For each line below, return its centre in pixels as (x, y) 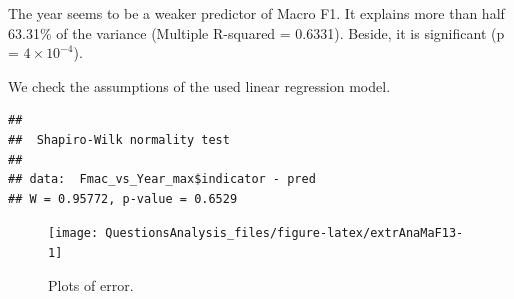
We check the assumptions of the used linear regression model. (199, 85)
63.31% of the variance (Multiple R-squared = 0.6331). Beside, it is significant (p (256, 32)
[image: (73, 233)
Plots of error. (91, 284)
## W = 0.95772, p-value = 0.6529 (123, 198)
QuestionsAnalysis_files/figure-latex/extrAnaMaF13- (284, 233)
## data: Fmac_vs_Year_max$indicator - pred (162, 179)
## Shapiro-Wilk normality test (119, 139)
